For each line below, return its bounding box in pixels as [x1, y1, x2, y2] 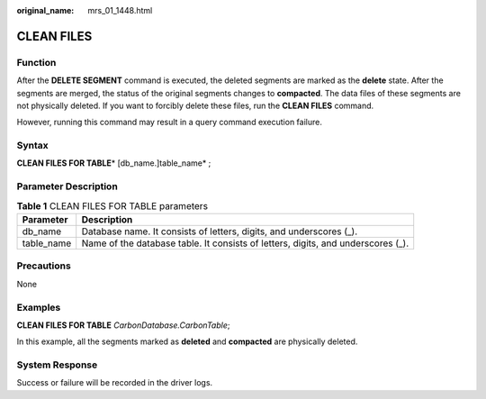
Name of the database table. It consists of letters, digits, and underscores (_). [81, 237, 409, 249]
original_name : [16, 5, 75, 15]
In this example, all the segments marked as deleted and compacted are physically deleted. [16, 336, 358, 347]
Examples [16, 301, 61, 313]
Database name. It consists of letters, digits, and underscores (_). [81, 225, 358, 238]
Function [16, 56, 57, 68]
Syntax [16, 140, 49, 152]
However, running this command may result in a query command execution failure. [16, 117, 323, 128]
